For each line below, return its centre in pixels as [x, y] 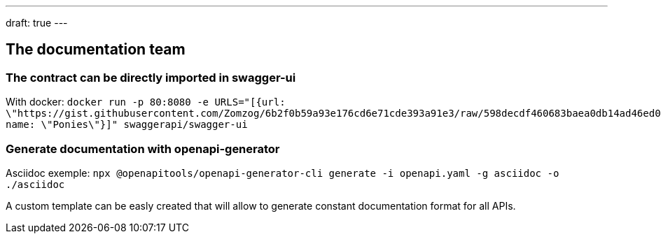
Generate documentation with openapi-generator [143, 149]
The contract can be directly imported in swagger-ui [151, 77]
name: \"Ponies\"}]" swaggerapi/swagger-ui [127, 125]
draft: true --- [37, 23]
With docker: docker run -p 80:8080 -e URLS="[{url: [146, 102]
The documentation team [96, 50]
